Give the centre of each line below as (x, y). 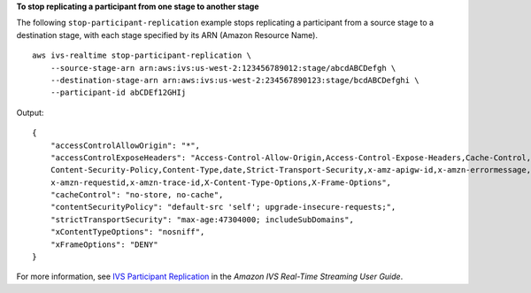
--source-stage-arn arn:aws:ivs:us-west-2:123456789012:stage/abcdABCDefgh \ (223, 68)
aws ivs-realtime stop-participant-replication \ (142, 56)
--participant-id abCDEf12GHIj (118, 93)
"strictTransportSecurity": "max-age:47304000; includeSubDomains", (202, 220)
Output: (30, 112)
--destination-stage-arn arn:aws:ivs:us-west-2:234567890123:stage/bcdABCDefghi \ (235, 80)
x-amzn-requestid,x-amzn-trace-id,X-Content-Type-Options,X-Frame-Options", (221, 182)
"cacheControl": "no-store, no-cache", (137, 195)
